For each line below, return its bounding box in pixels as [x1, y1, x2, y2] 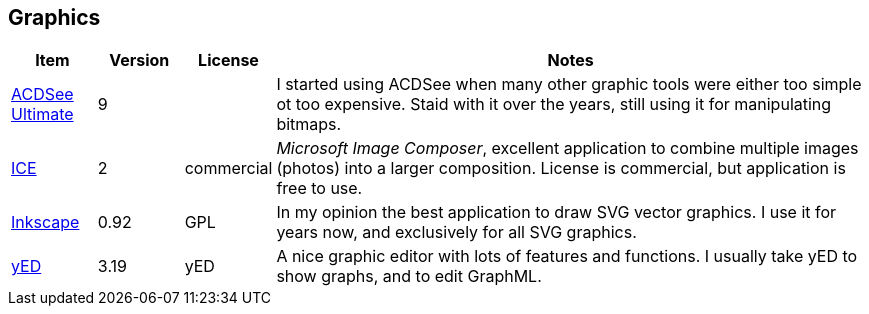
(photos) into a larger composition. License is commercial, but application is [276, 158, 846, 179]
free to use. [276, 178, 363, 199]
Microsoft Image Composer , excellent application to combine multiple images [276, 138, 859, 159]
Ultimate [11, 104, 74, 125]
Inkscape [11, 212, 80, 233]
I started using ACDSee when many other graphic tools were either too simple [276, 74, 862, 95]
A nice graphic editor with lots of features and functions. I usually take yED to [276, 246, 858, 267]
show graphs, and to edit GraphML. [276, 266, 542, 287]
